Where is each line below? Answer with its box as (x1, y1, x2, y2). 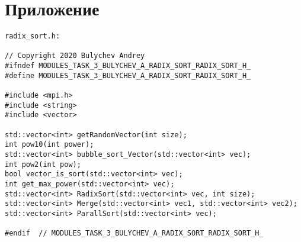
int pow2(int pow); (5, 160, 81, 169)
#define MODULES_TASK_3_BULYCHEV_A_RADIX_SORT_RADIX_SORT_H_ (5, 71, 251, 80)
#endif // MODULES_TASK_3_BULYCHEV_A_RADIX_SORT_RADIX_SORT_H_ (5, 229, 264, 238)
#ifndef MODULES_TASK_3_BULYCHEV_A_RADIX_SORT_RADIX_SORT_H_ (5, 62, 251, 70)
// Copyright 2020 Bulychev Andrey (5, 51, 145, 60)
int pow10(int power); (5, 140, 94, 149)
